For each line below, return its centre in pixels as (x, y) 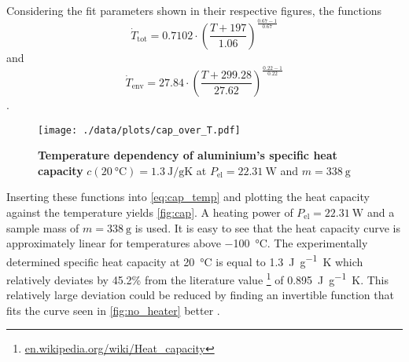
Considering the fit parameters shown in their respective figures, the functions (194, 10)
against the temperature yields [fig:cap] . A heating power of (150, 212)
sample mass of (43, 227)
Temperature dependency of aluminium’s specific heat (188, 155)
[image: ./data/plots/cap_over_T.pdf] (139, 130)
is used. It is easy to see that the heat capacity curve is (267, 227)
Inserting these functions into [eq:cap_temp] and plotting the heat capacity (188, 197)
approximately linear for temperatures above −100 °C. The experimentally (187, 243)
